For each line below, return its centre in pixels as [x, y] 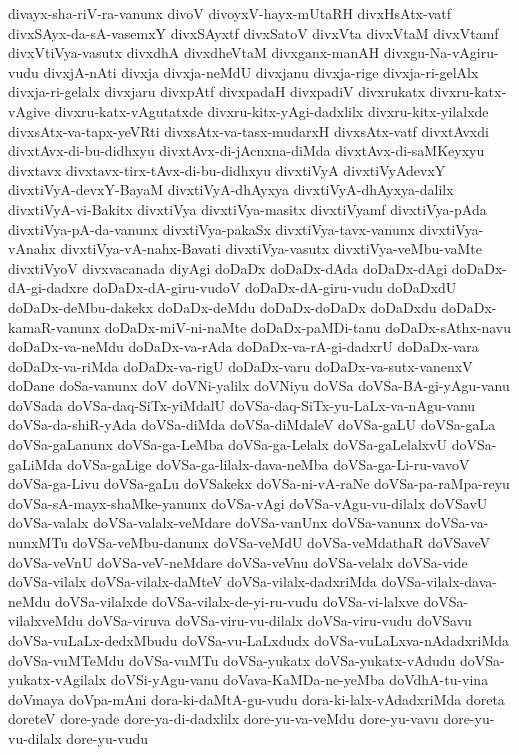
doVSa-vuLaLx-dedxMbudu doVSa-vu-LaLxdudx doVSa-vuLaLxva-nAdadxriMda [259, 640]
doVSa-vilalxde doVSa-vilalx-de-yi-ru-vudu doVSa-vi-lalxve [237, 600]
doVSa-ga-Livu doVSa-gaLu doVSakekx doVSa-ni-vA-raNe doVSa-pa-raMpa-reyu [259, 483]
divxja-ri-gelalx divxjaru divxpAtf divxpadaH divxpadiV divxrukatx [217, 91]
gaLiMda [35, 463]
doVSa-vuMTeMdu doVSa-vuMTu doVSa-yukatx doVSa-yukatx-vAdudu [232, 659]
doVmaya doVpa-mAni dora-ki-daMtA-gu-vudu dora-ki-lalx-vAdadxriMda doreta [256, 698]
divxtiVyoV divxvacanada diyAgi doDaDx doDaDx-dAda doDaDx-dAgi [228, 267]
